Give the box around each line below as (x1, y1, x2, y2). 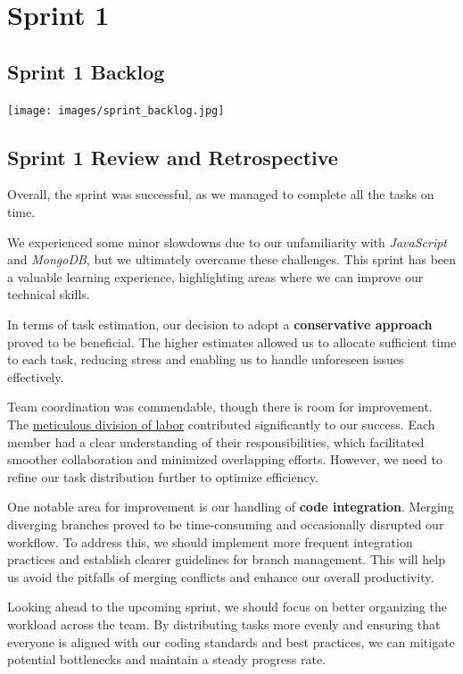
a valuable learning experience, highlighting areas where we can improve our (7, 267, 424, 286)
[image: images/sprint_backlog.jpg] (7, 104, 225, 117)
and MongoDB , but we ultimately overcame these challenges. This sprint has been (7, 250, 457, 269)
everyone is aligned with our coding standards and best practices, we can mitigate (7, 632, 455, 651)
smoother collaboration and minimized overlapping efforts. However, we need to (7, 450, 442, 469)
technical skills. (7, 285, 90, 304)
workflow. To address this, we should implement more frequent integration (7, 532, 413, 551)
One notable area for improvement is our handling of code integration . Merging (7, 497, 454, 516)
